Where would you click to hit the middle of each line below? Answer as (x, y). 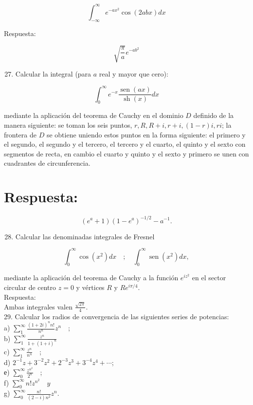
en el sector (209, 278)
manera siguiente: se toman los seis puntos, (68, 125)
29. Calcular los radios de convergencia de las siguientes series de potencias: (117, 316)
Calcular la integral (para (53, 74)
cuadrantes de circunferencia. (47, 163)
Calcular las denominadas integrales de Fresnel (85, 236)
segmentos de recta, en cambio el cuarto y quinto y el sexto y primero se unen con (126, 153)
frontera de (20, 134)
